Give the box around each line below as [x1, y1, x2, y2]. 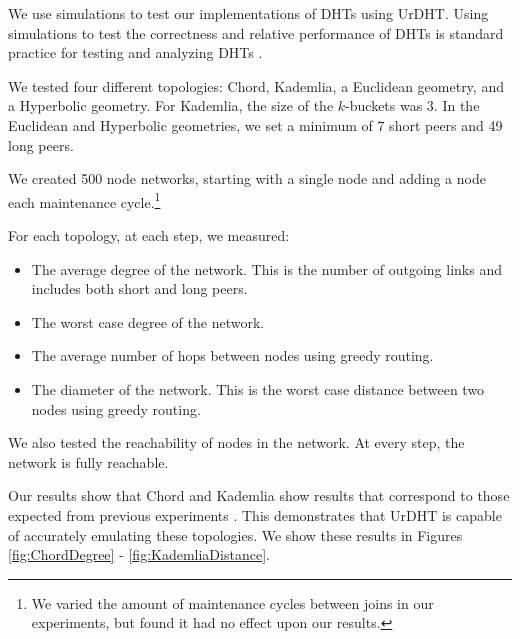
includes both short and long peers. [31, 278, 248, 299]
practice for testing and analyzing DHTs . [8, 42, 263, 63]
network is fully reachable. [8, 451, 169, 472]
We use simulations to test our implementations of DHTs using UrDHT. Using [8, 3, 489, 23]
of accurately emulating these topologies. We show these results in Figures [8, 524, 463, 545]
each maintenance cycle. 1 [8, 188, 161, 212]
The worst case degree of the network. [31, 311, 265, 332]
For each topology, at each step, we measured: [8, 225, 290, 245]
